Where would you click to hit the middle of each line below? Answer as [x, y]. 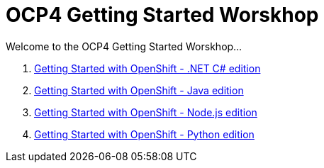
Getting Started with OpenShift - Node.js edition [146, 112]
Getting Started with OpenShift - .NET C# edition [147, 68]
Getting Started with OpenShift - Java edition [139, 90]
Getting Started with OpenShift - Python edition [144, 134]
